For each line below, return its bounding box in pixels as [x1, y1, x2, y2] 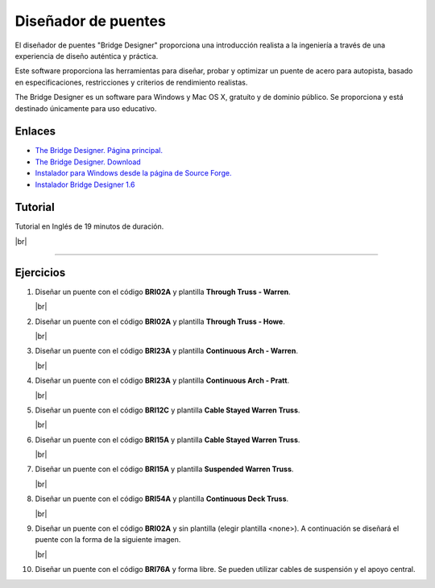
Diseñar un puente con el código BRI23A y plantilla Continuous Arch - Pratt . [35, 375, 290, 386]
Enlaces [14, 125, 56, 139]
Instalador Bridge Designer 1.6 [35, 180, 135, 189]
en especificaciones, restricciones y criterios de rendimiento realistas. [14, 77, 248, 87]
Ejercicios [14, 266, 66, 280]
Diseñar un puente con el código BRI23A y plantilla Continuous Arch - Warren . [35, 346, 298, 356]
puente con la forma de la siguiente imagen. [35, 535, 181, 545]
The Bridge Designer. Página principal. [35, 146, 163, 155]
